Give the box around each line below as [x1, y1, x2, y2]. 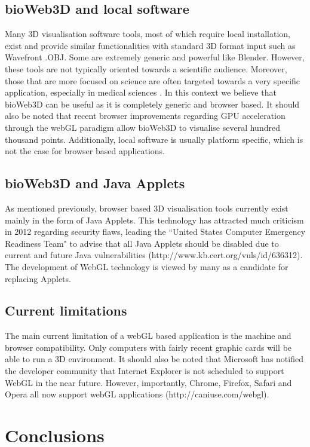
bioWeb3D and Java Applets [5, 174, 185, 192]
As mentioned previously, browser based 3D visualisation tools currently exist [5, 201, 288, 214]
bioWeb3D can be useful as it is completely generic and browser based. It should [5, 97, 300, 110]
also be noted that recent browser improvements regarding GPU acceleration [5, 109, 286, 122]
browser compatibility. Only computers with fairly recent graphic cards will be [5, 341, 292, 353]
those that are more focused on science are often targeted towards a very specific [5, 74, 300, 87]
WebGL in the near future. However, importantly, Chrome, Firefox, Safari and [5, 376, 292, 388]
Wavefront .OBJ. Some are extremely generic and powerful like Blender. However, [5, 51, 305, 63]
